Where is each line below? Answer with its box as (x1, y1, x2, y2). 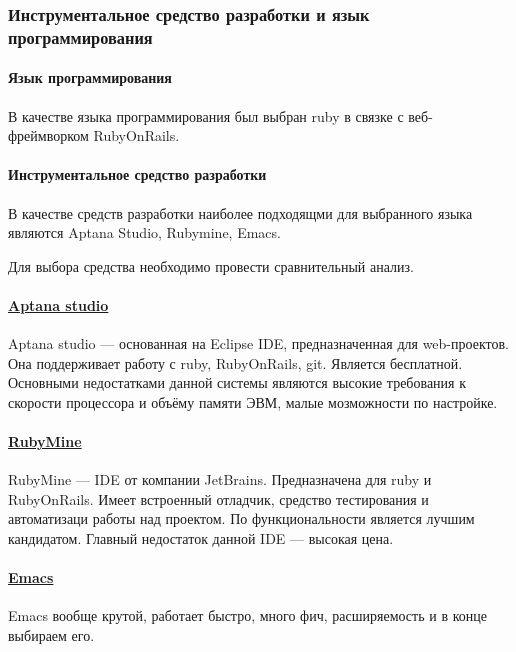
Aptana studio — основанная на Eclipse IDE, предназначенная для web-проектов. (8, 333, 509, 354)
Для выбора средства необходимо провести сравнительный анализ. (8, 255, 414, 276)
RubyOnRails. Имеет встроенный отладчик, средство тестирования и (8, 488, 429, 509)
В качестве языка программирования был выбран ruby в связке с (8, 105, 404, 126)
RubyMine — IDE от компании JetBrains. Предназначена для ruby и (8, 469, 432, 490)
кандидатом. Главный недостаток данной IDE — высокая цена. (8, 528, 394, 549)
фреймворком (8, 125, 89, 146)
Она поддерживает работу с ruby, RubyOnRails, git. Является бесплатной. (8, 352, 463, 373)
